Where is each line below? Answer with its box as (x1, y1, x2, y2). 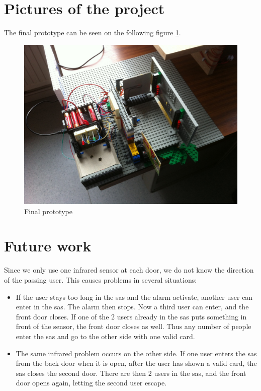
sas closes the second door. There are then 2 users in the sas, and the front (16, 367, 246, 378)
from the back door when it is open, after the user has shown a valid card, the (16, 358, 257, 368)
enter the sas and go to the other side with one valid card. (16, 331, 195, 341)
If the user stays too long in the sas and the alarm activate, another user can (16, 291, 253, 302)
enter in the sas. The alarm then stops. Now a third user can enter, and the (16, 301, 249, 312)
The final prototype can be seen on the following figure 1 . (4, 27, 181, 38)
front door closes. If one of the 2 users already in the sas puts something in (16, 311, 247, 321)
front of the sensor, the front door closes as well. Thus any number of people (16, 321, 251, 332)
